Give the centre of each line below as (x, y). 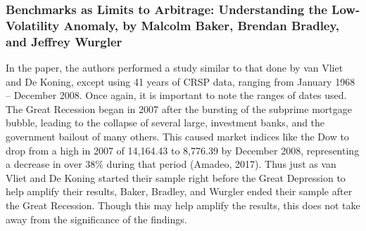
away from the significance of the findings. (96, 219)
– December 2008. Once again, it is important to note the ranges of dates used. (176, 95)
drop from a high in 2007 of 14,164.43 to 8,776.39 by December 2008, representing (183, 150)
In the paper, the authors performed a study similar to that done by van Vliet (175, 68)
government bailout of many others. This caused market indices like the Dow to (177, 137)
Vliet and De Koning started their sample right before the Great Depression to (176, 177)
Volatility (33, 25)
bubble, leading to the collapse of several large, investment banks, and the (165, 123)
